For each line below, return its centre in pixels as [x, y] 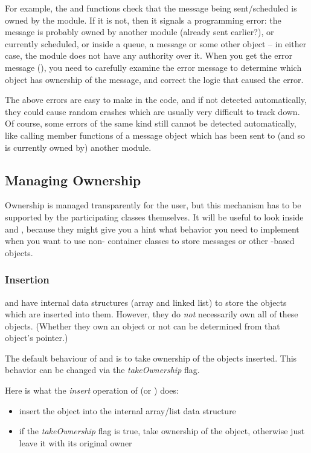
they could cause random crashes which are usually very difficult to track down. [152, 111]
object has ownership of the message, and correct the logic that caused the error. [154, 79]
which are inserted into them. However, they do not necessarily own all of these [152, 314]
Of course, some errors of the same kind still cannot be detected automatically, [151, 123]
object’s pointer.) [37, 338]
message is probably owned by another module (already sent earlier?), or [139, 32]
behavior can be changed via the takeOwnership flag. [102, 370]
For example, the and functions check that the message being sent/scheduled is [151, 8]
